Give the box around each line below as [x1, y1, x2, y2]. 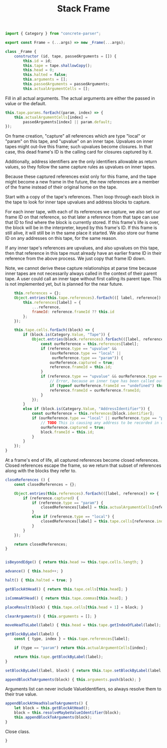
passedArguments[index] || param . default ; [23, 119, 112, 125]
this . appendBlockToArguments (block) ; [14, 715, 92, 720]
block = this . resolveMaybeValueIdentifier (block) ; [14, 710, 121, 716]
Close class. [5, 729, 30, 735]
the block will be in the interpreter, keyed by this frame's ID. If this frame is [5, 225, 158, 231]
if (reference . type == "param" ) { [31, 500, 103, 505]
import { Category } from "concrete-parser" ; [5, 31, 101, 36]
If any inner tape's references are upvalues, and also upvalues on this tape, [5, 245, 159, 251]
